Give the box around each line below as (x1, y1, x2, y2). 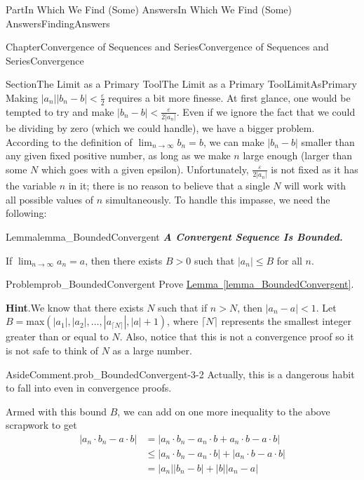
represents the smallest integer (221, 314, 351, 328)
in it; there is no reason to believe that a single (68, 178, 270, 193)
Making (6, 90, 38, 105)
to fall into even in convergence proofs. (6, 380, 172, 395)
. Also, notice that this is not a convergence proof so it (119, 329, 354, 344)
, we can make (203, 134, 264, 149)
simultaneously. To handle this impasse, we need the (105, 192, 330, 206)
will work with (284, 178, 346, 193)
